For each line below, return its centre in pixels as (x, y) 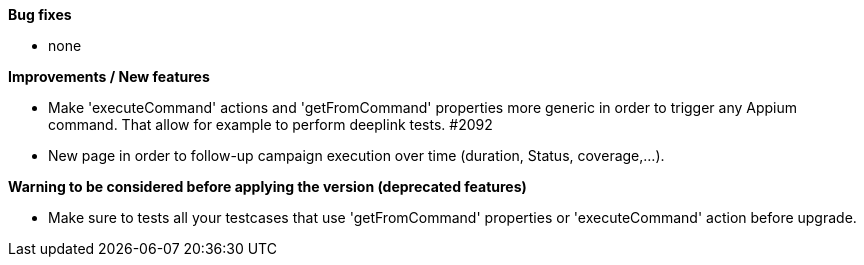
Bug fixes (40, 14)
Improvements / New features (109, 76)
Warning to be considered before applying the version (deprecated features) (267, 186)
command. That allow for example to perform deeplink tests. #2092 (270, 124)
